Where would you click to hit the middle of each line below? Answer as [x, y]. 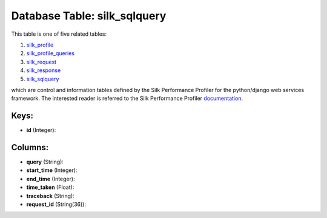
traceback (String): [51, 196]
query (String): [45, 162]
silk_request [41, 62]
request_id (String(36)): [56, 204]
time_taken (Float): [50, 187]
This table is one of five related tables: [59, 34]
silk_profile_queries [51, 53]
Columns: [30, 147]
